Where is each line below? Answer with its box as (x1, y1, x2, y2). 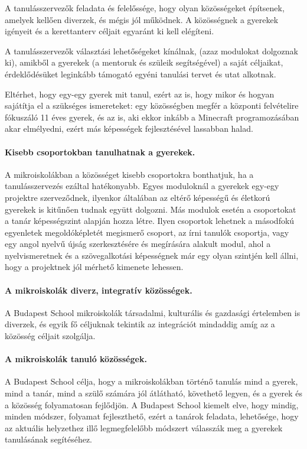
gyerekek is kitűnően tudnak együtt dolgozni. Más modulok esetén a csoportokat (5, 203, 296, 215)
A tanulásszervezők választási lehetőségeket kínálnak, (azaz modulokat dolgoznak (5, 44, 298, 57)
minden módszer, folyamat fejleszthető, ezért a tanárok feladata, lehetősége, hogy (5, 410, 299, 422)
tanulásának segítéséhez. (5, 433, 92, 445)
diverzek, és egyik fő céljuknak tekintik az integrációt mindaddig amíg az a (5, 318, 275, 330)
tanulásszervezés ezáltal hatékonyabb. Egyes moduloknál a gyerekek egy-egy (5, 180, 279, 192)
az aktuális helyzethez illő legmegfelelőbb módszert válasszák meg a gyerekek (5, 421, 283, 434)
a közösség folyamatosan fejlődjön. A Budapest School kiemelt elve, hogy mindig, (5, 398, 299, 411)
